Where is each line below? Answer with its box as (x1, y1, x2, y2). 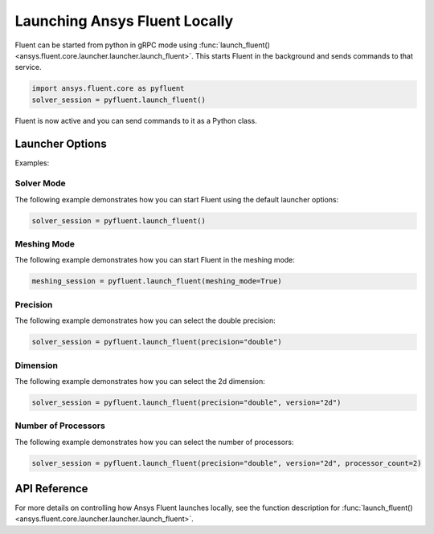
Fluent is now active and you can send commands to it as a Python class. (14, 116, 257, 125)
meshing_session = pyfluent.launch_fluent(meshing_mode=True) (31, 277, 282, 286)
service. (14, 63, 42, 72)
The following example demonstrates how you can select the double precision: (14, 316, 276, 325)
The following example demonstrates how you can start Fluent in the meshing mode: (14, 255, 295, 265)
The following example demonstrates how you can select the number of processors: (14, 437, 294, 446)
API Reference (14, 482, 88, 495)
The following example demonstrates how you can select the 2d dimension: (14, 376, 265, 385)
